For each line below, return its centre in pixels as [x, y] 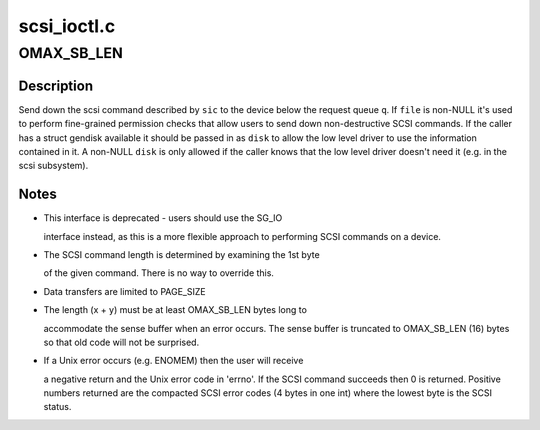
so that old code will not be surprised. [121, 342]
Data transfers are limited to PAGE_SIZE [124, 291]
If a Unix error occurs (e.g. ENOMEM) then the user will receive [173, 361]
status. [57, 407]
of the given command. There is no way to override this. [159, 273]
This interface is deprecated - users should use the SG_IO [163, 218]
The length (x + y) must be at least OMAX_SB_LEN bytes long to [175, 310]
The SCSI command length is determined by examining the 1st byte [181, 254]
